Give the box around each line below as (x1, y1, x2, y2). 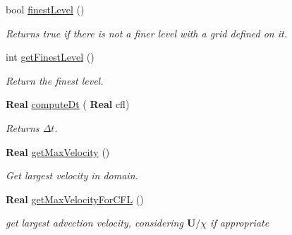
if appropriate (210, 215, 269, 230)
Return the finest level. (6, 73, 104, 88)
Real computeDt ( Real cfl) (6, 97, 130, 112)
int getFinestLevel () (6, 49, 95, 64)
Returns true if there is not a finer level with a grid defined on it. (6, 25, 287, 40)
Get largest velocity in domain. (6, 168, 138, 183)
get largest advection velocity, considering (6, 215, 183, 230)
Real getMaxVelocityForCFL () (6, 191, 144, 206)
